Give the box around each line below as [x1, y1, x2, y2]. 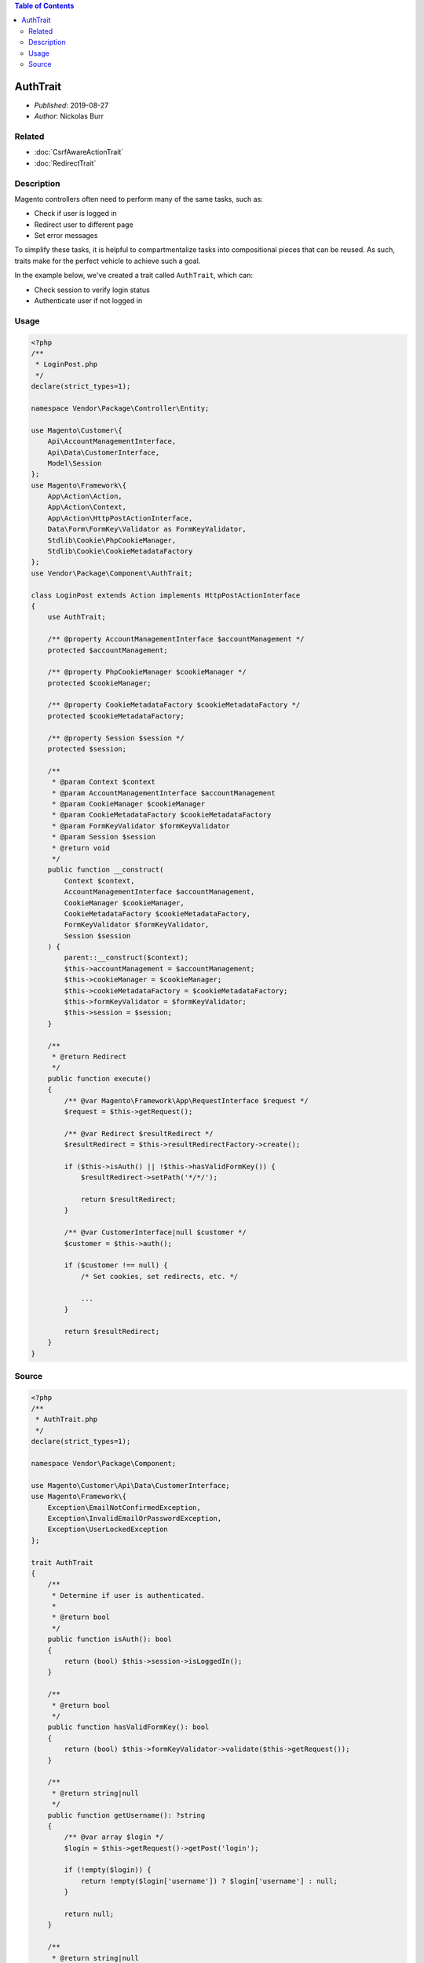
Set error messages [34, 231, 98, 240]
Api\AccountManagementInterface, [47, 437, 177, 446]
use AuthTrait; [47, 612, 106, 622]
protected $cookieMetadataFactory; [47, 711, 185, 720]
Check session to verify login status [34, 285, 151, 294]
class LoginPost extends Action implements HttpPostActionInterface [31, 590, 301, 600]
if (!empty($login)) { [64, 1866, 152, 1874]
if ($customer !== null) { [64, 1261, 168, 1270]
